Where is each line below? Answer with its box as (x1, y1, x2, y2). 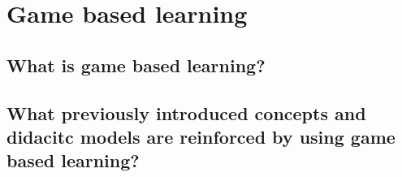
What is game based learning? (6, 52, 266, 77)
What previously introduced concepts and (6, 100, 366, 125)
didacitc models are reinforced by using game (6, 123, 396, 149)
